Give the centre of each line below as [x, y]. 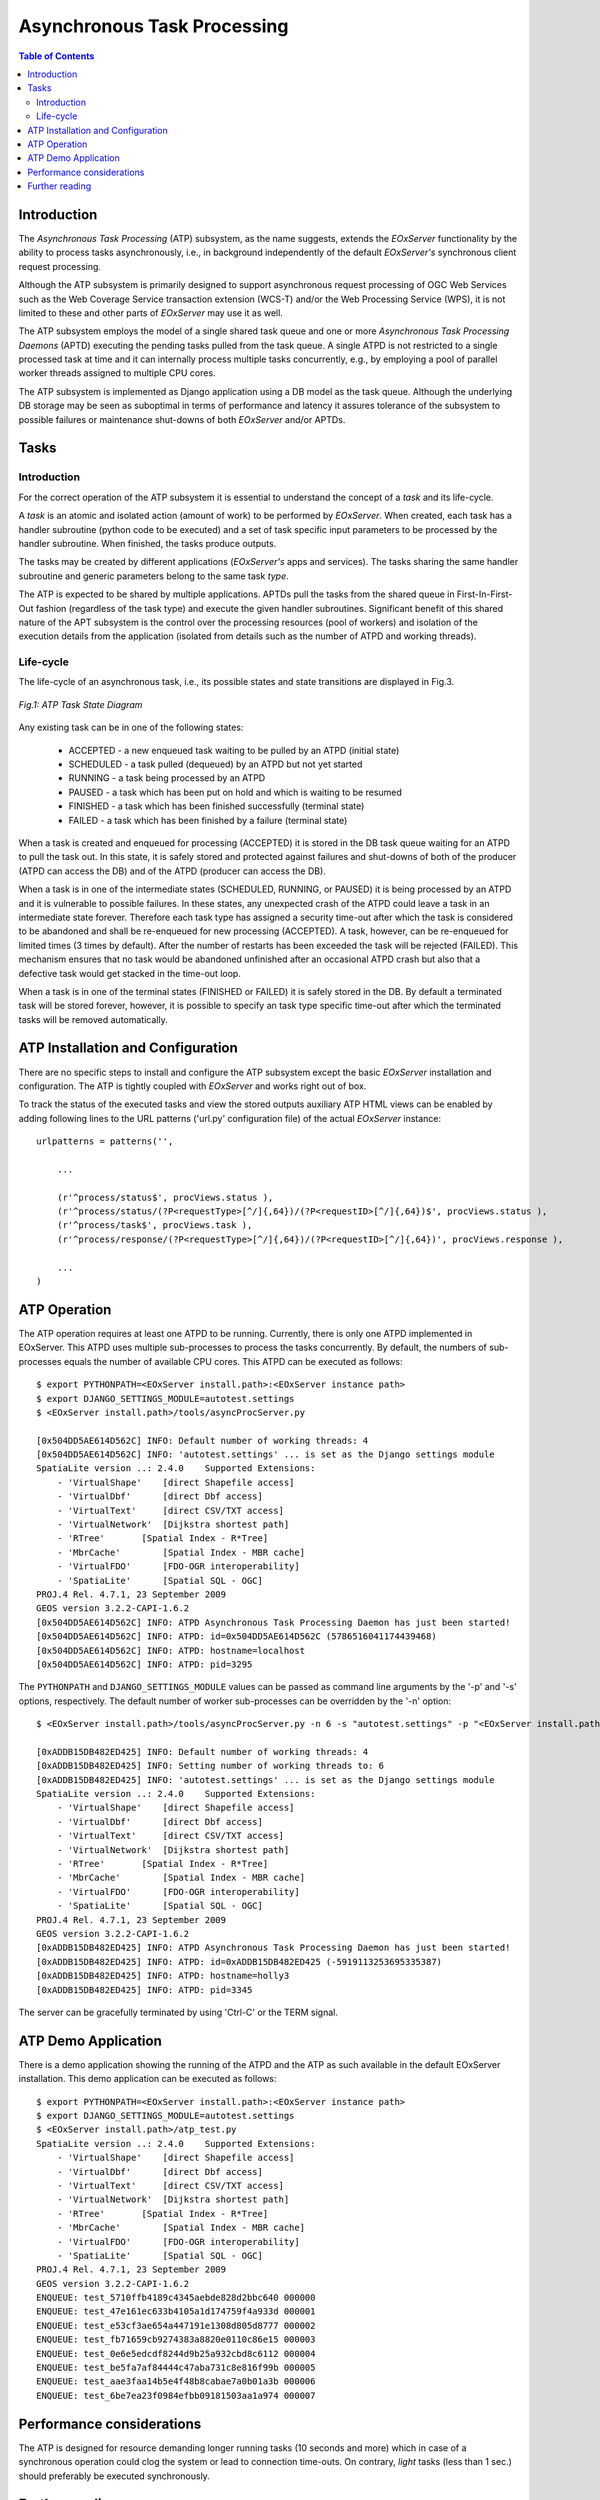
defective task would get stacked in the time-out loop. [130, 973]
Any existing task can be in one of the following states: [131, 727]
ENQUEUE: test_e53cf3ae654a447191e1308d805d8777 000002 [176, 2325]
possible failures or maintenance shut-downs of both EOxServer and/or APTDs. [182, 419]
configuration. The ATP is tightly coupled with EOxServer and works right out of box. [192, 1086]
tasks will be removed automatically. [93, 1019]
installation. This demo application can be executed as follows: [147, 2079]
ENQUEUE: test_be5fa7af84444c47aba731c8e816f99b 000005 [176, 2368]
